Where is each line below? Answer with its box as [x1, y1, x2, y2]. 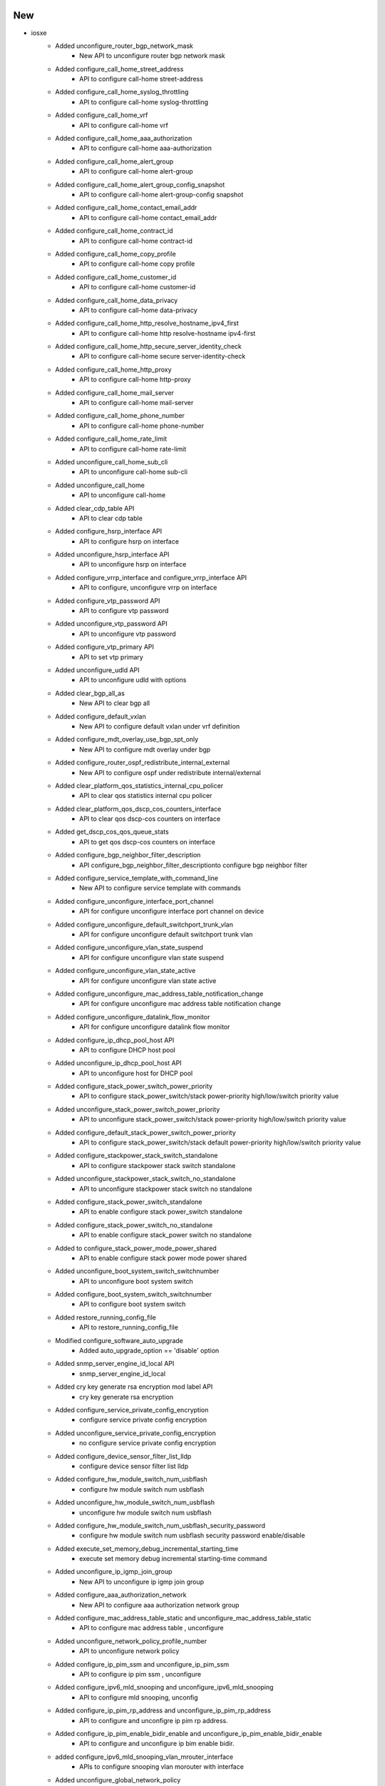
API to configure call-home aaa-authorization [79, 144, 212, 153]
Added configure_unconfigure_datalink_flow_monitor [55, 1012, 210, 1021]
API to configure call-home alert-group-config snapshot [79, 190, 244, 199]
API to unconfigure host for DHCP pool [79, 1069, 193, 1077]
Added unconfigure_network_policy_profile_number [55, 1637, 207, 1645]
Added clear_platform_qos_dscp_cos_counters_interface [55, 804, 222, 813]
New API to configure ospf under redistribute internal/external [79, 768, 262, 777]
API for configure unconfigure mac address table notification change [79, 999, 282, 1008]
